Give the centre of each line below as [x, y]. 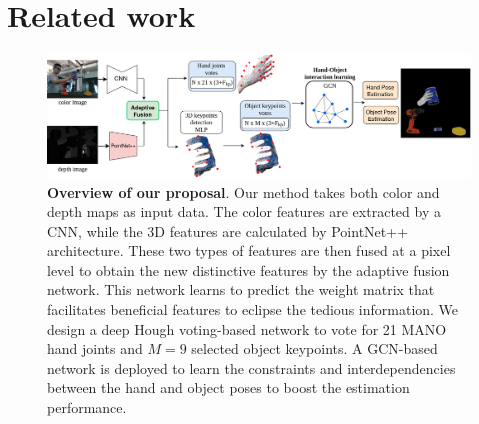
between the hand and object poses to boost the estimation [228, 387]
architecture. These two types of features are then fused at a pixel [249, 250]
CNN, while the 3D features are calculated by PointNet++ [228, 230]
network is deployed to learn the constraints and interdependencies [251, 367]
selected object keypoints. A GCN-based [314, 348]
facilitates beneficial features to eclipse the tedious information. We [253, 309]
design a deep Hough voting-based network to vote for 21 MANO [247, 328]
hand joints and [95, 348]
